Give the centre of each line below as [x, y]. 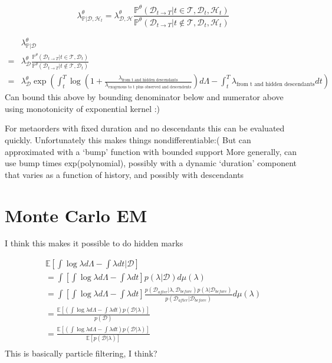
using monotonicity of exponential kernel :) [83, 108]
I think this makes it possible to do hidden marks [94, 243]
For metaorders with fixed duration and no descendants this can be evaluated [145, 128]
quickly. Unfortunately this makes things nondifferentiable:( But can [128, 139]
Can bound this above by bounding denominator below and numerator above [144, 97]
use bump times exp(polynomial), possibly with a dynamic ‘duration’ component [151, 163]
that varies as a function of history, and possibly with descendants [124, 174]
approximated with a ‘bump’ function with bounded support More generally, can [151, 151]
